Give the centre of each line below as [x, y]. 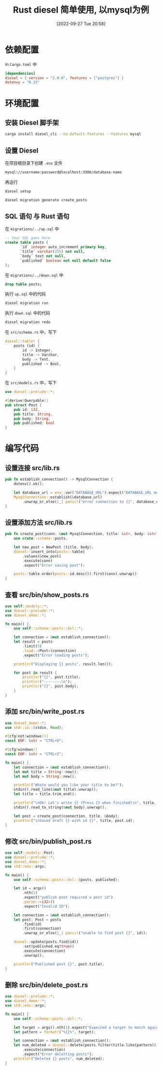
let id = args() [30, 888]
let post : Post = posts [38, 920]
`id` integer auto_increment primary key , [63, 247]
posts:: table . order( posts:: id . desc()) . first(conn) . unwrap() [75, 574]
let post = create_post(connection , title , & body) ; [67, 816]
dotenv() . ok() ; [29, 484]
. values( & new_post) [42, 556]
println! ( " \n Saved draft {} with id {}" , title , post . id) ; [74, 820]
